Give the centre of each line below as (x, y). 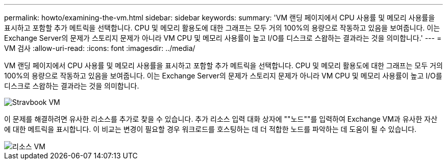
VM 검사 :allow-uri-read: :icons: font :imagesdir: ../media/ (100, 48)
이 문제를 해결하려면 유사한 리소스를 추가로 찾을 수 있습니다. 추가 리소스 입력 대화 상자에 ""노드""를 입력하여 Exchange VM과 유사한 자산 (221, 119)
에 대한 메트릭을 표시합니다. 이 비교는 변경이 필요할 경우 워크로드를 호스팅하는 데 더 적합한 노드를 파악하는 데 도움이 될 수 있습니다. (210, 129)
